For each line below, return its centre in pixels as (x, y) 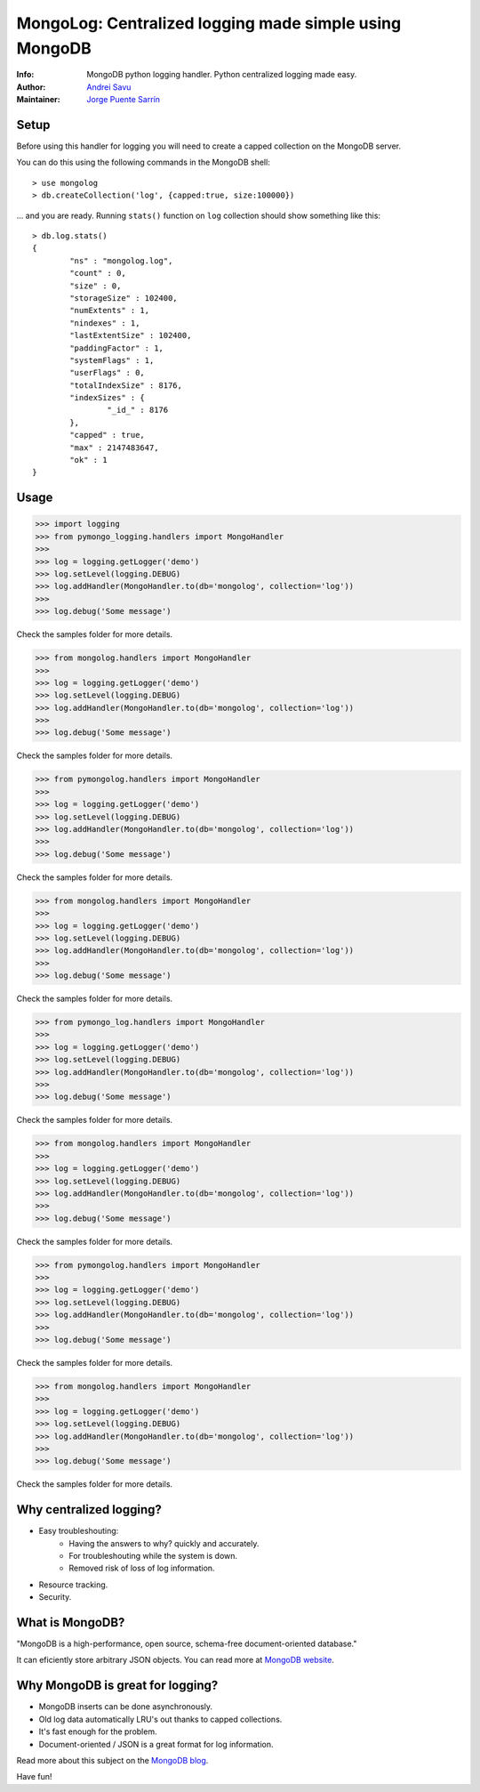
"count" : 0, (98, 273)
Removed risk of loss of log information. (142, 1568)
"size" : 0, (96, 286)
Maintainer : (39, 100)
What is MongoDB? (71, 1622)
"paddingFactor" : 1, (117, 348)
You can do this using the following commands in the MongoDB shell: (143, 162)
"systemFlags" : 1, (112, 360)
